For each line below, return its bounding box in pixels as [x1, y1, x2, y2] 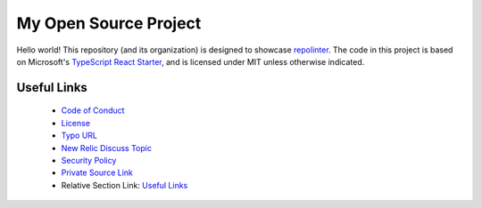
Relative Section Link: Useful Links [61, 180, 188, 190]
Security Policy [61, 155, 117, 165]
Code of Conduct [61, 105, 125, 116]
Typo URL [61, 130, 98, 141]
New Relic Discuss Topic [61, 142, 152, 153]
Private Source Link [61, 167, 133, 178]
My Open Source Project [16, 13, 202, 33]
